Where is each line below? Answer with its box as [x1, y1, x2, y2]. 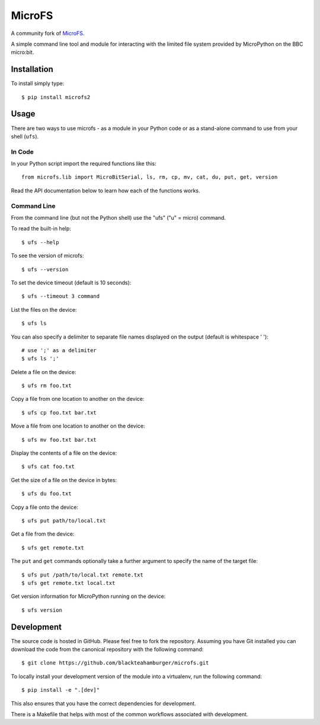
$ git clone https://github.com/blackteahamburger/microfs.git [21, 660, 209, 666]
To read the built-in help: [11, 225, 71, 232]
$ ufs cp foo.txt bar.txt [21, 409, 97, 416]
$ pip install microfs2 [21, 94, 91, 100]
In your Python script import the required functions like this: [11, 160, 156, 167]
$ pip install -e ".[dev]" [21, 686, 100, 694]
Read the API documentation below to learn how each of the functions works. [11, 187, 200, 194]
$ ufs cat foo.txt [21, 463, 75, 470]
